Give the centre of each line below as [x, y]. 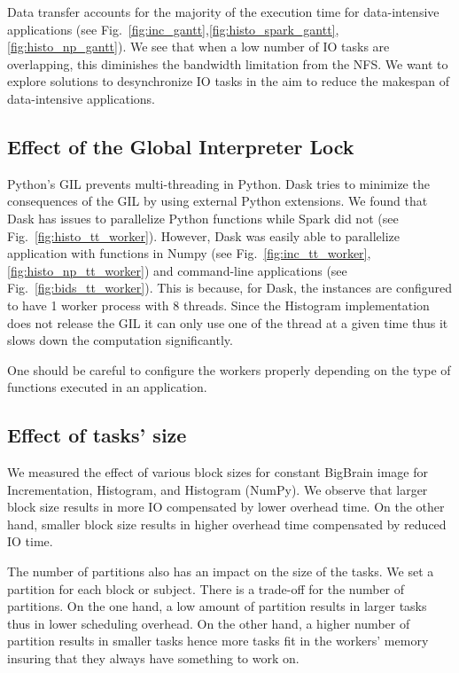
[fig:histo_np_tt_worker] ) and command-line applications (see [177, 270]
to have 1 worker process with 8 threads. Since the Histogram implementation [218, 305]
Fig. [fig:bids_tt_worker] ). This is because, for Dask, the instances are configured [230, 288]
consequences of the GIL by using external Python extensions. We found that [218, 201]
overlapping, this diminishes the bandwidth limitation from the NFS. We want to [228, 63]
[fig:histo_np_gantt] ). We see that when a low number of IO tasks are [198, 47]
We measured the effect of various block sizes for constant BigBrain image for [218, 472]
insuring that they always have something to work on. [153, 658]
